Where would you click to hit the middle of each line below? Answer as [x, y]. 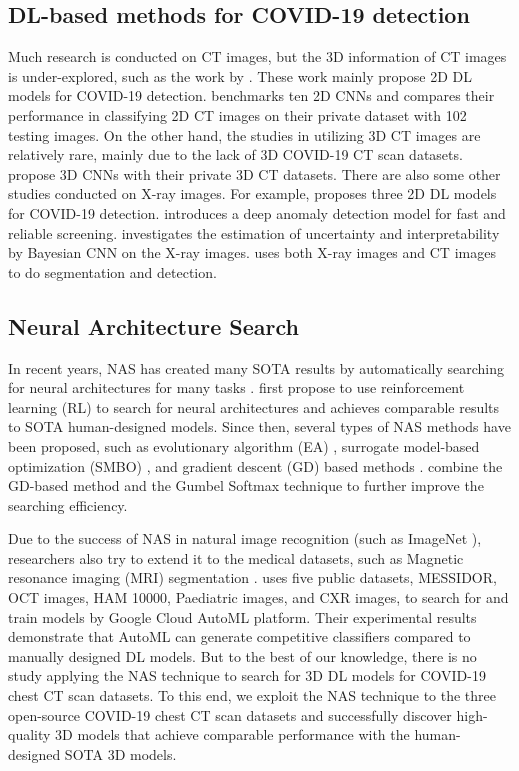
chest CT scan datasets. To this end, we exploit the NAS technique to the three [252, 695]
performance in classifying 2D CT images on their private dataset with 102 [237, 114]
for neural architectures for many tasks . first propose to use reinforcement [236, 387]
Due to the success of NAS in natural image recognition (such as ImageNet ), [245, 538]
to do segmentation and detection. [112, 271]
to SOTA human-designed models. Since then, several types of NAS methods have [259, 426]
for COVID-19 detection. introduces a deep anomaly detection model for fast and [257, 212]
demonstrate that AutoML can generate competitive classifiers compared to [239, 636]
